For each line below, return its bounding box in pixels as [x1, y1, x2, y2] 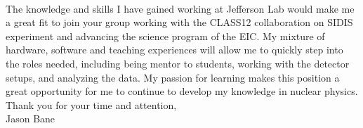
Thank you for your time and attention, [6, 97, 177, 112]
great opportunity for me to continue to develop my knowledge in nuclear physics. [6, 84, 358, 98]
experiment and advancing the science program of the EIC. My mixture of [6, 28, 325, 43]
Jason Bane [6, 111, 55, 126]
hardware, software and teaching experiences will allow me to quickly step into [6, 42, 343, 57]
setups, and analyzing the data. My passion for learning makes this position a [6, 70, 340, 84]
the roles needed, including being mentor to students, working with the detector [6, 56, 350, 70]
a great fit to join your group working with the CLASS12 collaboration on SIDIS [6, 15, 353, 30]
